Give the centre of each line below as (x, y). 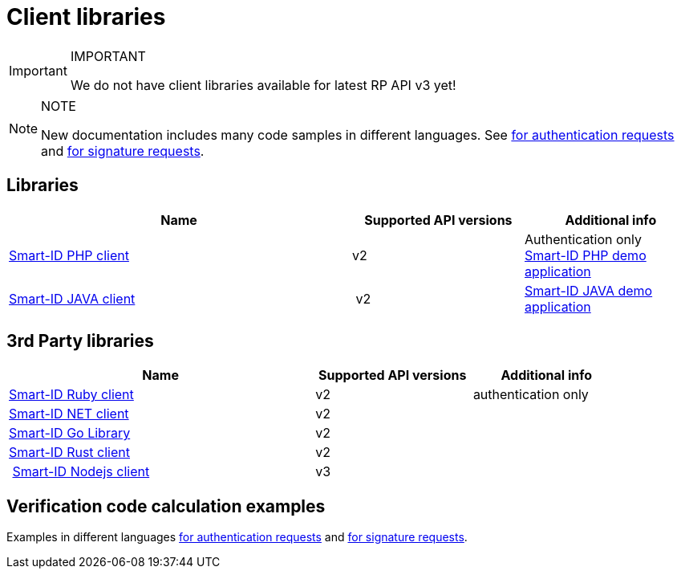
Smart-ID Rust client (70, 453)
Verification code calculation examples (166, 506)
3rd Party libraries (80, 341)
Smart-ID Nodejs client (81, 472)
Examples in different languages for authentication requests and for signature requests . (237, 537)
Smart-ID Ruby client (71, 395)
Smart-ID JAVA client (72, 298)
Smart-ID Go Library (70, 433)
